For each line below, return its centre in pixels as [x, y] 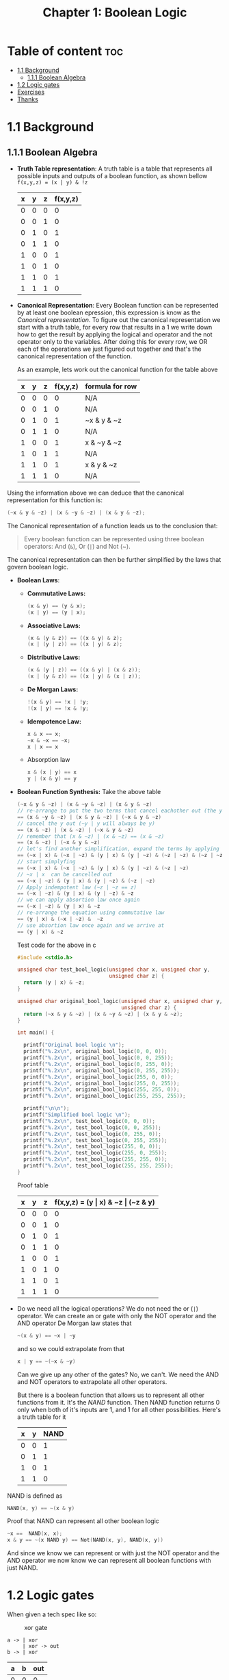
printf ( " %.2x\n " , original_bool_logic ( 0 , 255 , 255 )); [102, 1070]
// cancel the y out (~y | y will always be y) [86, 824]
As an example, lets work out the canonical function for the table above [117, 369]
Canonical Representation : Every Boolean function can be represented [118, 305]
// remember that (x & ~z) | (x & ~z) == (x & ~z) [91, 836]
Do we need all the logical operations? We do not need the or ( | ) [107, 1308]
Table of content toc [65, 51]
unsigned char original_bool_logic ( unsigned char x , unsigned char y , [120, 1001]
